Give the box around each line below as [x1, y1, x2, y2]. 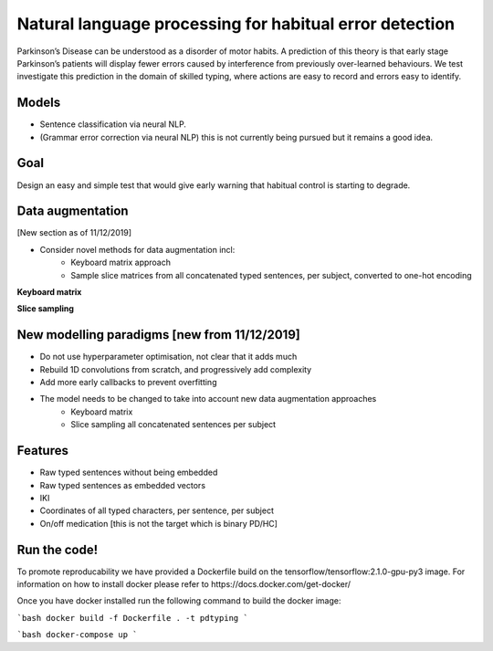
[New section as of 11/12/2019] [16, 227, 132, 238]
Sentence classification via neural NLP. [39, 119, 187, 130]
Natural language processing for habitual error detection [16, 14, 456, 34]
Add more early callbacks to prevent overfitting [39, 377, 217, 388]
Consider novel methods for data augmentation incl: [39, 244, 236, 255]
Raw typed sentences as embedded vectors [39, 479, 205, 490]
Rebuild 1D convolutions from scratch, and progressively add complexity [39, 363, 312, 374]
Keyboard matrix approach [70, 257, 171, 268]
